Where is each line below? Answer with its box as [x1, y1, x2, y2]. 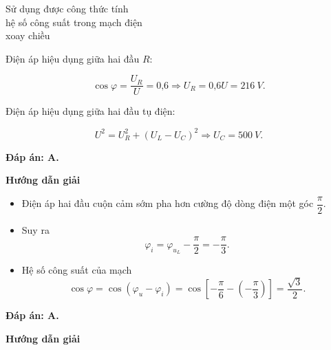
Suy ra [21, 222, 50, 237]
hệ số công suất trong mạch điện [6, 14, 142, 29]
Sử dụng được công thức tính [6, 1, 129, 15]
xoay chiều [6, 28, 50, 43]
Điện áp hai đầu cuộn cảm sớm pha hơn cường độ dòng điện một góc [21, 196, 314, 210]
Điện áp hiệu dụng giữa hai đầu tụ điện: [6, 104, 175, 118]
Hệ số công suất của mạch [21, 263, 132, 277]
